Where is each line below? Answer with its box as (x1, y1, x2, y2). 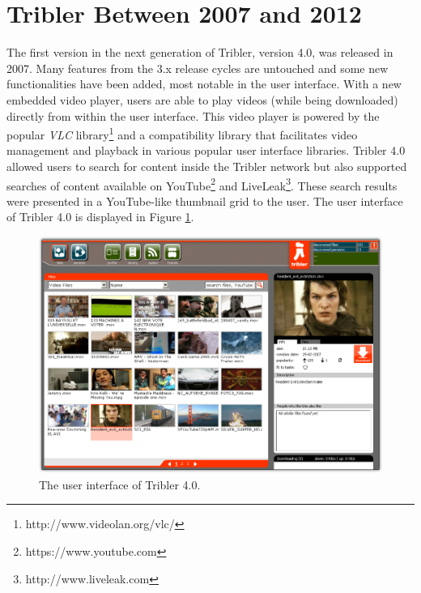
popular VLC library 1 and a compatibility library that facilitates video (6, 124, 358, 143)
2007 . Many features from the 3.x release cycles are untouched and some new (6, 59, 389, 76)
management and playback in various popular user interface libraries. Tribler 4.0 (6, 142, 406, 159)
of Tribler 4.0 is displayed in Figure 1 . (6, 208, 194, 225)
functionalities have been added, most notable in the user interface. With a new (6, 75, 402, 92)
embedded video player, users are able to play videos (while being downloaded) (6, 91, 398, 108)
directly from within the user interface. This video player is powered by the (6, 107, 380, 124)
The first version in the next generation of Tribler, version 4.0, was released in (6, 44, 393, 61)
